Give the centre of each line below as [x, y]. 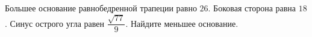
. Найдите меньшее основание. [182, 23]
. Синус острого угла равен [55, 23]
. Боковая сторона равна [252, 8]
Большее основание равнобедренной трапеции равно [101, 8]
